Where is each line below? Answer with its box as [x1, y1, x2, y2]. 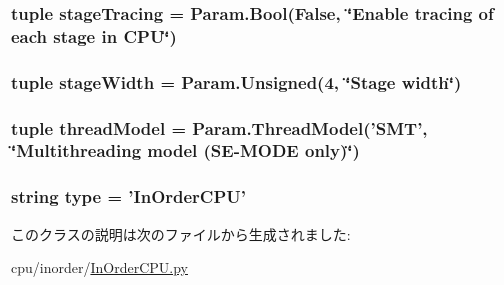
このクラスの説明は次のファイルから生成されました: [11, 223, 351, 244]
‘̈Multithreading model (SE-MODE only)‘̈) [11, 138, 360, 163]
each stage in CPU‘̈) [11, 23, 177, 48]
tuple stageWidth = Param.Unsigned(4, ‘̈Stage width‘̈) [11, 69, 462, 94]
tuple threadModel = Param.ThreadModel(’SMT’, [11, 115, 428, 140]
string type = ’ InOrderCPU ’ [11, 184, 247, 209]
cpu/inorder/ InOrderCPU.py [11, 257, 188, 278]
